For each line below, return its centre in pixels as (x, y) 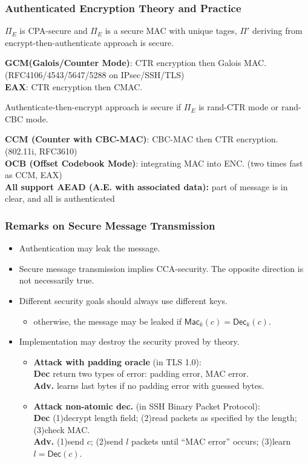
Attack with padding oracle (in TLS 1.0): (117, 361)
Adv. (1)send (59, 441)
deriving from (277, 31)
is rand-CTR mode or (239, 107)
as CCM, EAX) (34, 175)
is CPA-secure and (54, 31)
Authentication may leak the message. (90, 248)
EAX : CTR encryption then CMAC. (74, 86)
